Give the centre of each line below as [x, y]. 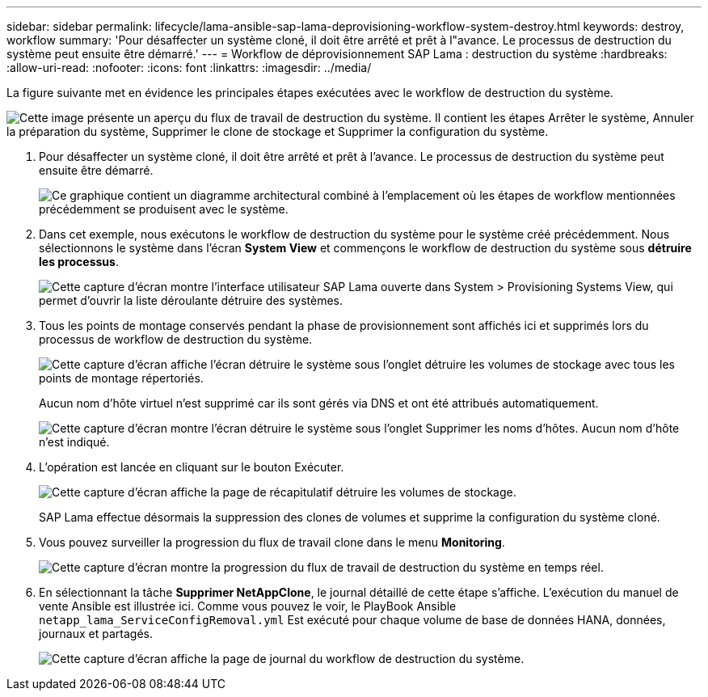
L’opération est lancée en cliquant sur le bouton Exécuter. [192, 467]
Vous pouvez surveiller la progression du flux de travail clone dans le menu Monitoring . [272, 542]
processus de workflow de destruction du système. [176, 339]
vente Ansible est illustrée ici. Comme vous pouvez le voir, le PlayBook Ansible [248, 606]
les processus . [79, 262]
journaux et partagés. [96, 634]
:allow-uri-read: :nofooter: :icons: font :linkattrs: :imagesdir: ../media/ [189, 68]
